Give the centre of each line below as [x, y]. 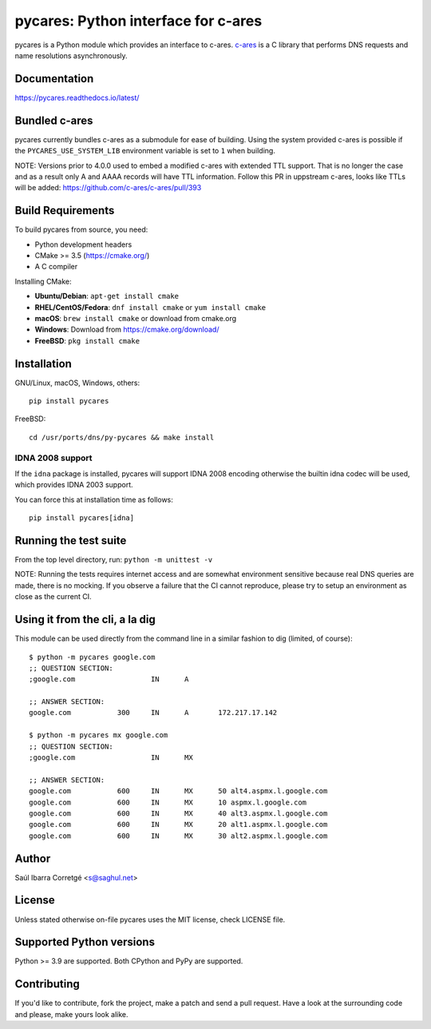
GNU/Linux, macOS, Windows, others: [77, 383]
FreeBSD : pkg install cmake [87, 340]
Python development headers [83, 244]
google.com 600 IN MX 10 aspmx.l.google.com [168, 802]
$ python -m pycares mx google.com [99, 735]
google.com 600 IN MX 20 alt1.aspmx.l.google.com [178, 824]
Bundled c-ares [54, 120]
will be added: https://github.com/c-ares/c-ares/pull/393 [108, 188]
